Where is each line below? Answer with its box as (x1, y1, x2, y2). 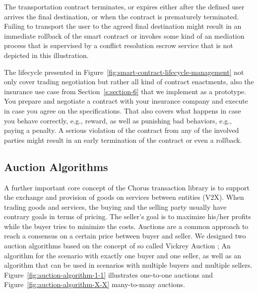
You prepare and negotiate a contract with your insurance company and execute (4, 96, 248, 106)
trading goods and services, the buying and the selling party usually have (4, 201, 227, 212)
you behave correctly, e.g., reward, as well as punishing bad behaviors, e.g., (4, 115, 232, 125)
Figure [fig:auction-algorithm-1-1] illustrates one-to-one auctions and (4, 269, 213, 280)
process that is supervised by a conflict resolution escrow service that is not (4, 40, 233, 51)
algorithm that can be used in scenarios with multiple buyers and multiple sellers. (4, 260, 253, 270)
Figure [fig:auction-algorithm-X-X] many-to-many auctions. (4, 279, 185, 290)
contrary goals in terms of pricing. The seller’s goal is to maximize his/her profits (4, 211, 251, 222)
